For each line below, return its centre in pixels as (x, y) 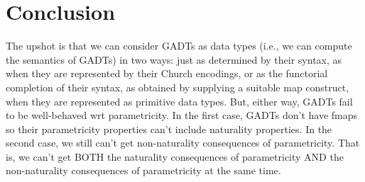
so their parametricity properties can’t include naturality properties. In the (169, 129)
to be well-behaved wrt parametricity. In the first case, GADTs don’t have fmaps (182, 115)
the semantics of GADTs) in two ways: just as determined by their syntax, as (174, 59)
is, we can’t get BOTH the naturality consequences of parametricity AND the (175, 156)
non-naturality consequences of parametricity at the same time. (143, 170)
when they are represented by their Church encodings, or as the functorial (167, 73)
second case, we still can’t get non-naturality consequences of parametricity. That (183, 143)
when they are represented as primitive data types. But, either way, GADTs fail (179, 101)
